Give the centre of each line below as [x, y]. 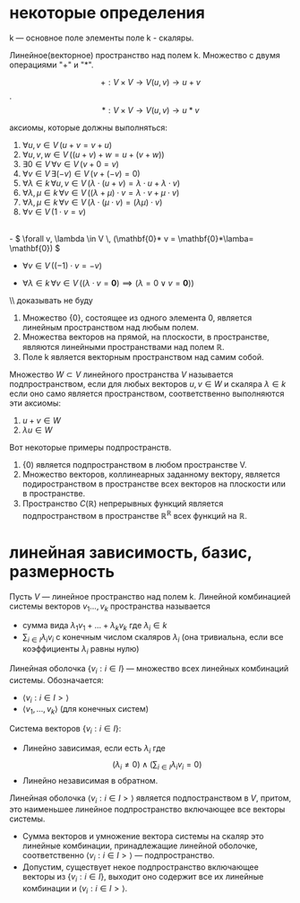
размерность [62, 571]
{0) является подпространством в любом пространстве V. [134, 464]
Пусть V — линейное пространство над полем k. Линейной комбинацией [150, 596]
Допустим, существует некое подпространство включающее [141, 867]
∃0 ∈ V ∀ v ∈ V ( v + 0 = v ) [70, 163]
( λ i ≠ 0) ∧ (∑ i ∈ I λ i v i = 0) [157, 765]
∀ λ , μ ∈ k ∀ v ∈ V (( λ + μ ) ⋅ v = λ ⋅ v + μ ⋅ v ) [101, 192]
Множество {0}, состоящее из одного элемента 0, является [137, 318]
